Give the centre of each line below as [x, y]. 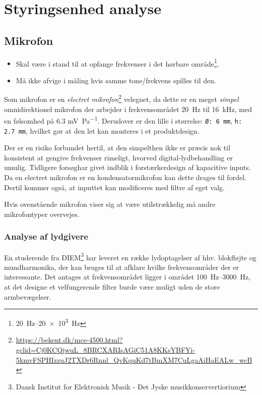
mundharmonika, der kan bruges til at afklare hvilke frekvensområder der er [122, 267]
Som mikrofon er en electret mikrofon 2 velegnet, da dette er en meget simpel [121, 98]
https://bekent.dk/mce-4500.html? [69, 340]
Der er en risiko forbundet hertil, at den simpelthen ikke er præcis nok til [117, 148]
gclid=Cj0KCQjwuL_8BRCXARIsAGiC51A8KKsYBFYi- [106, 350]
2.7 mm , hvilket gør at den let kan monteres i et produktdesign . [102, 130]
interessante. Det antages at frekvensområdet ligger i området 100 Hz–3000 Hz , [127, 277]
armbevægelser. [28, 296]
